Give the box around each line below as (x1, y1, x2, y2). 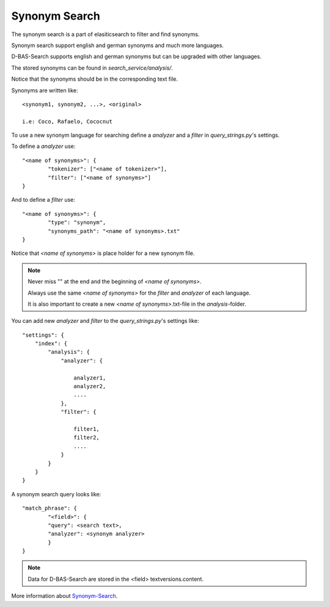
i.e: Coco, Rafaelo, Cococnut (22, 118, 113, 125)
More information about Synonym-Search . (11, 592, 118, 600)
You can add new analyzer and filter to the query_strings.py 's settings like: (11, 317, 199, 325)
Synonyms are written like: (11, 86, 79, 94)
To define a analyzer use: (11, 142, 76, 150)
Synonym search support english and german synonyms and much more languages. (11, 42, 224, 49)
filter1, (73, 425, 100, 432)
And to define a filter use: (11, 196, 76, 204)
